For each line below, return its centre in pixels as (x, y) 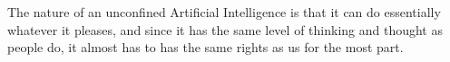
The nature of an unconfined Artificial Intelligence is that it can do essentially (224, 12)
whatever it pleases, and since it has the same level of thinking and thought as (225, 29)
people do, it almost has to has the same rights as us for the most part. (205, 47)
